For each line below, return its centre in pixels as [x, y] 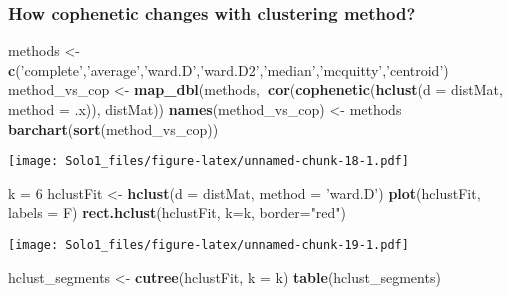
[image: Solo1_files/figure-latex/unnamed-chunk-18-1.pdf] [208, 161]
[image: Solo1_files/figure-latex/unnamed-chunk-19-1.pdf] [208, 245]
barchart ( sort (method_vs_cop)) [113, 128]
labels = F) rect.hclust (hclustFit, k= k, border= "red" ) [177, 212]
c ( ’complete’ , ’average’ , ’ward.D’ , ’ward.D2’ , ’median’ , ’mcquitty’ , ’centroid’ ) [228, 69]
